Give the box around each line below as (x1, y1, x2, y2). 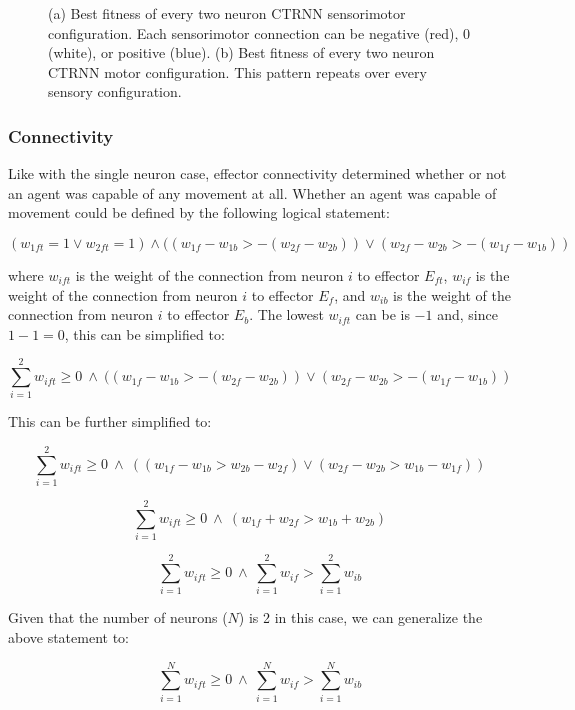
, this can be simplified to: (64, 323, 225, 344)
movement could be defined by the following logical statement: (8, 202, 390, 223)
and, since (437, 304, 498, 325)
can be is (355, 304, 410, 325)
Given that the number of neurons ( (8, 607, 228, 628)
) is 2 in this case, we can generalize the (238, 607, 483, 628)
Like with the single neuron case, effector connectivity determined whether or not (8, 163, 507, 184)
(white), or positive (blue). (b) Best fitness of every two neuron (48, 42, 435, 63)
